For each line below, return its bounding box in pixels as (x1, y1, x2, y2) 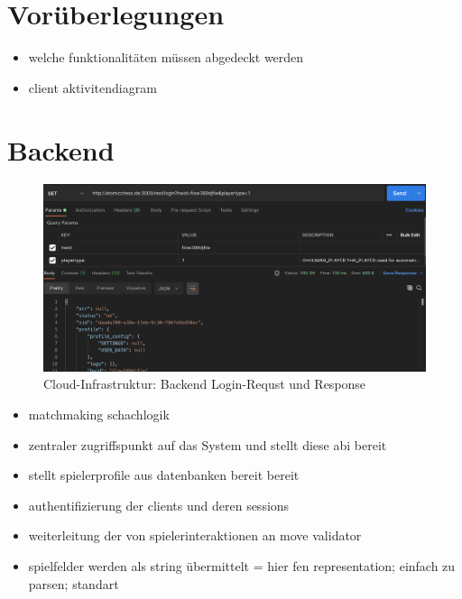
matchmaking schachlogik (28, 405, 170, 424)
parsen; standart (28, 574, 119, 593)
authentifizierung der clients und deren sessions (28, 495, 290, 514)
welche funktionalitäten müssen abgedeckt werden (28, 48, 304, 67)
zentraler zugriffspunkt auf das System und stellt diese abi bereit (28, 435, 387, 454)
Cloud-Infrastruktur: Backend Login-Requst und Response (43, 374, 366, 393)
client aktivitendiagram (28, 78, 157, 97)
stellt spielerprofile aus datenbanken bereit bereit (28, 465, 300, 484)
